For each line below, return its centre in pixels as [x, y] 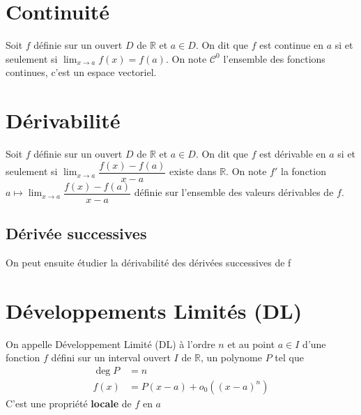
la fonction [304, 171]
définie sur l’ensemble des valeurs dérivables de [234, 192]
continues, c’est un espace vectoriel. [81, 72]
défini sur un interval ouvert [111, 357]
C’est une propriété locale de [69, 403]
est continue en [292, 45]
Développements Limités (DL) [154, 310]
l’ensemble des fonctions [274, 58]
